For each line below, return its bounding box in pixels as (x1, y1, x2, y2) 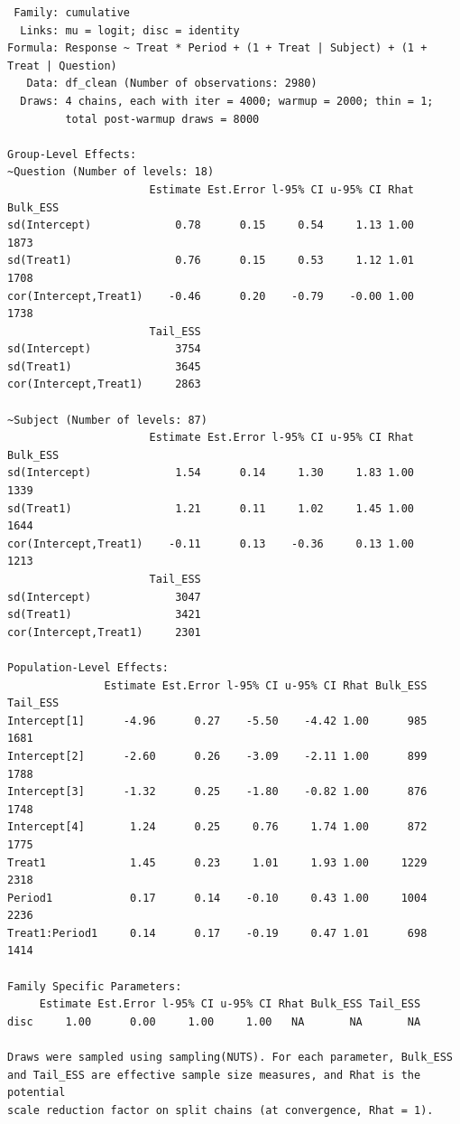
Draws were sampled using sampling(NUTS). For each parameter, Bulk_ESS (7, 1051, 453, 1064)
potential (7, 1086, 66, 1100)
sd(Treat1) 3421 (7, 608, 201, 622)
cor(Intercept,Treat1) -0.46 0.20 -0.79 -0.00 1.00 (7, 289, 415, 303)
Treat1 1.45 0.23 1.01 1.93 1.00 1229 (7, 856, 428, 869)
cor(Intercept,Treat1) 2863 (7, 378, 201, 391)
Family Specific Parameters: (7, 979, 182, 993)
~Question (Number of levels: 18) (7, 165, 215, 179)
